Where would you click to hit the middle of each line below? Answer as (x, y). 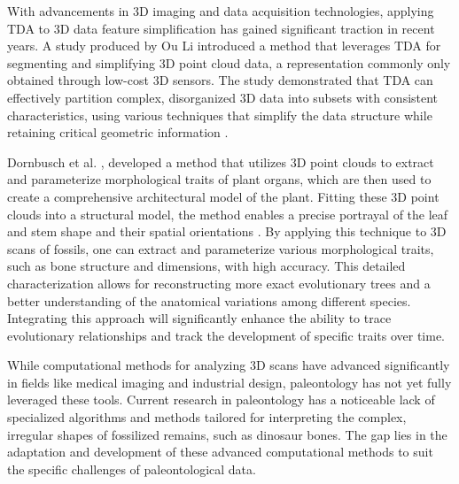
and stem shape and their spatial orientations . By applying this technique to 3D (227, 231)
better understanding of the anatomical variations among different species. (209, 300)
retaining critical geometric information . (118, 132)
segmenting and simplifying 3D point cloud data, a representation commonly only (229, 62)
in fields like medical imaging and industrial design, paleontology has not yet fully (229, 382)
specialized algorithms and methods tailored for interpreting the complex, (207, 417)
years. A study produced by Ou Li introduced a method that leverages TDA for (224, 46)
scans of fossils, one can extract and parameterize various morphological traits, (221, 248)
